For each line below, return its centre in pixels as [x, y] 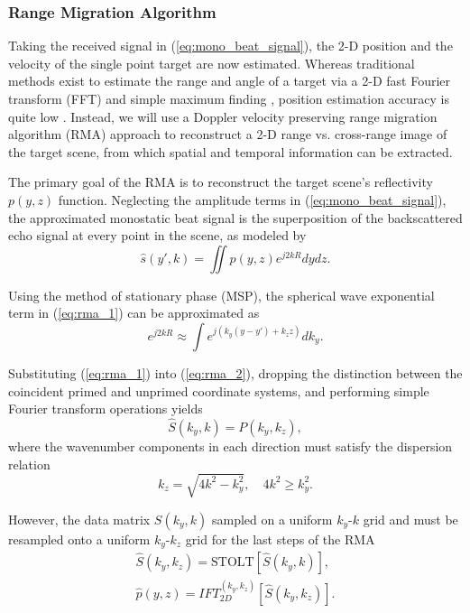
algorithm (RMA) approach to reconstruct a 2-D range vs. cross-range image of [228, 134]
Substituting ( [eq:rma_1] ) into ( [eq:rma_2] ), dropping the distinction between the [235, 372]
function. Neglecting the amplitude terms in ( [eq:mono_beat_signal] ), [252, 199]
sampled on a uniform [272, 519]
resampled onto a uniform [79, 539]
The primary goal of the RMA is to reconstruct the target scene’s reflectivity [221, 182]
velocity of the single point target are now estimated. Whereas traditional [212, 63]
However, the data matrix [79, 519]
